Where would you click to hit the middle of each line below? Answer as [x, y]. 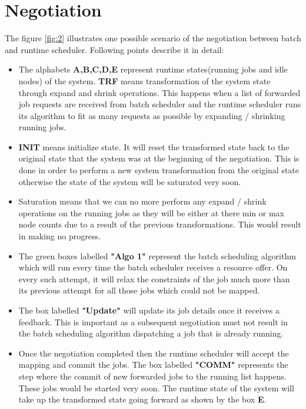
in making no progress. [59, 236]
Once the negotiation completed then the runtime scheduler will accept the [154, 353]
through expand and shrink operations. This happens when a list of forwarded [159, 92]
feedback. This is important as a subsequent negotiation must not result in [153, 321]
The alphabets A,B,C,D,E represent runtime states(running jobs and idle [153, 69]
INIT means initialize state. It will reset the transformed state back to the [154, 146]
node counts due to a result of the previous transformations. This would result [160, 224]
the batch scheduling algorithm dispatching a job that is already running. [151, 333]
